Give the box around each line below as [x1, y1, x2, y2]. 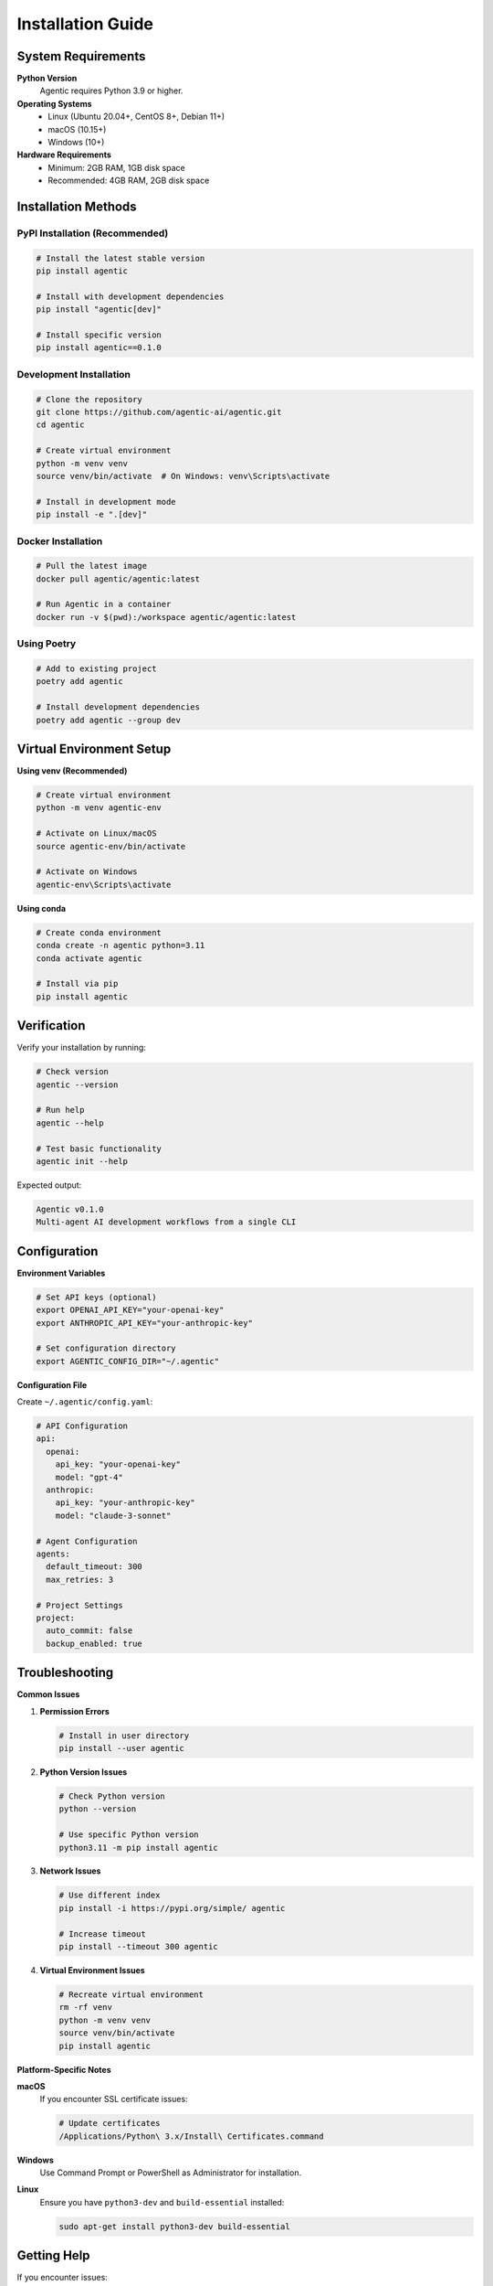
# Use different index [58, 1890, 161, 1901]
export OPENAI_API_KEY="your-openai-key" [36, 1305, 225, 1316]
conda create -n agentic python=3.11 [36, 940, 205, 951]
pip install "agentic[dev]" [36, 304, 162, 315]
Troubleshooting [16, 1665, 114, 1681]
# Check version [36, 1066, 110, 1077]
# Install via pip [36, 978, 119, 989]
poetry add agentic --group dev [36, 714, 182, 725]
